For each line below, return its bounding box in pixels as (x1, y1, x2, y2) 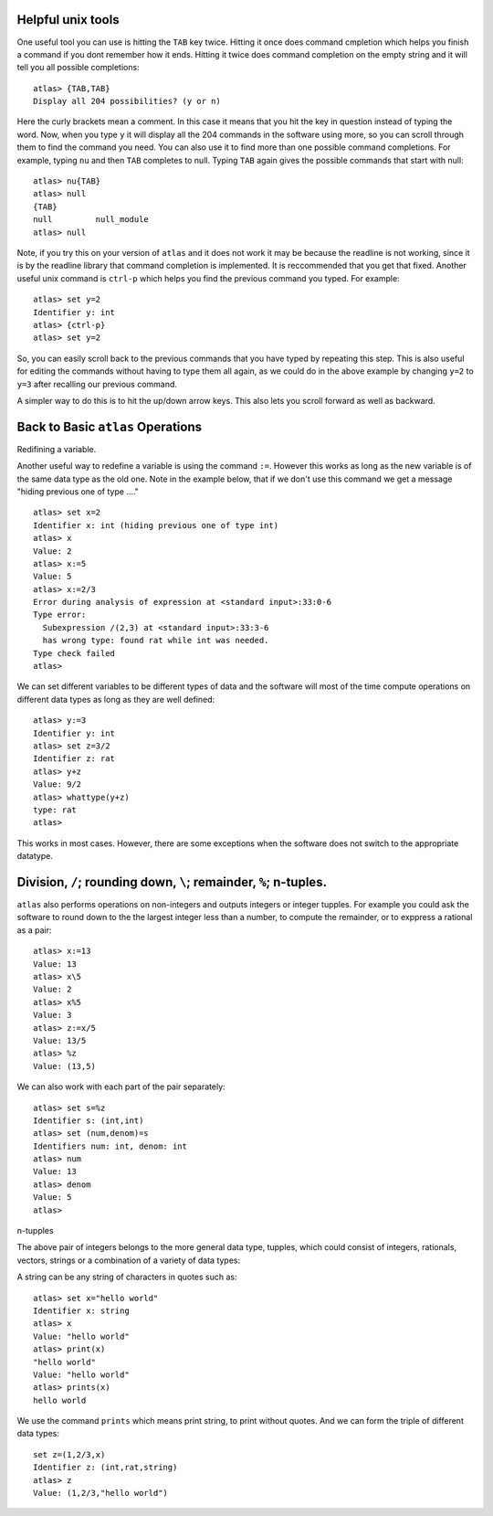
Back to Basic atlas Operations (16, 419, 203, 434)
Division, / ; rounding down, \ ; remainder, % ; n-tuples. (16, 874, 328, 890)
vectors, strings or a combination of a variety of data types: (16, 1255, 241, 1266)
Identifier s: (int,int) (33, 1115, 144, 1126)
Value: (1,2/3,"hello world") (33, 1488, 169, 1499)
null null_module (33, 215, 150, 225)
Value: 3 (33, 1010, 72, 1021)
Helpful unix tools (16, 12, 120, 27)
